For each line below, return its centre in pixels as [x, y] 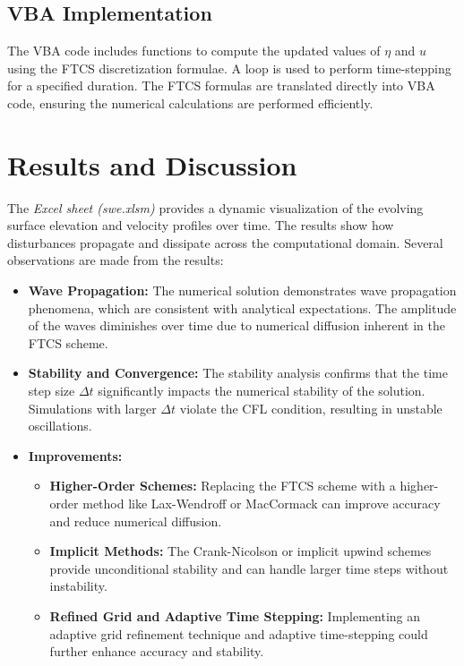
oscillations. [60, 426]
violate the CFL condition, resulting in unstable [311, 408]
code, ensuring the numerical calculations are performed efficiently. [190, 102]
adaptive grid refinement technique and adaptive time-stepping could [239, 633]
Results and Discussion [152, 164]
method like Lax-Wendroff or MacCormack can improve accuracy [262, 504]
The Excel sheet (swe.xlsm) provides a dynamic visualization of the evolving [215, 207]
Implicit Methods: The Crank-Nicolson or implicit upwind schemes [241, 551]
